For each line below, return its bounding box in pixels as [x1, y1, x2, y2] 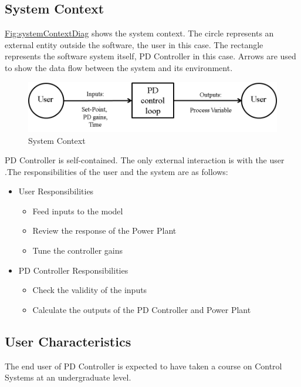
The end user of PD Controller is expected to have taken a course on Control [5, 359, 282, 372]
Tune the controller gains [32, 244, 123, 257]
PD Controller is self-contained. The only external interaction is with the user [5, 154, 285, 166]
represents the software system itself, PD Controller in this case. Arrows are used [5, 50, 296, 62]
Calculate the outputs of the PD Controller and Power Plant [32, 303, 251, 315]
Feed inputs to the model [32, 204, 123, 217]
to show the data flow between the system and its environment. [5, 61, 233, 73]
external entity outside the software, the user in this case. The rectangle [5, 38, 263, 51]
